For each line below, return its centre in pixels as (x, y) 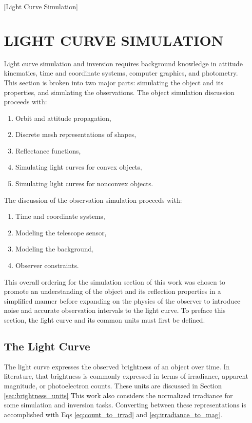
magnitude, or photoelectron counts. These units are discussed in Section (113, 385)
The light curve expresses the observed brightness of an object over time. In (117, 366)
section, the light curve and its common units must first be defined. (105, 320)
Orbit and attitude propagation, (63, 118)
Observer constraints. (47, 265)
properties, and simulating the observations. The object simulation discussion (119, 92)
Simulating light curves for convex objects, (79, 167)
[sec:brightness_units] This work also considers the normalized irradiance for (118, 395)
